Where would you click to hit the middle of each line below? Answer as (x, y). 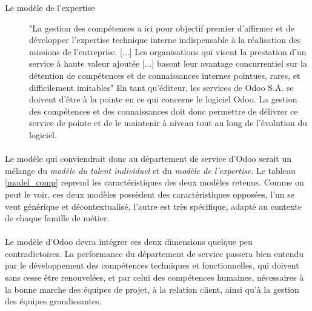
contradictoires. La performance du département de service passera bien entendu (154, 253)
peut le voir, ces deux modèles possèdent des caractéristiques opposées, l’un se (150, 194)
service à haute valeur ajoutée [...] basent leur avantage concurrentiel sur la (168, 63)
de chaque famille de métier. (57, 218)
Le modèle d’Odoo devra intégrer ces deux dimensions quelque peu (129, 242)
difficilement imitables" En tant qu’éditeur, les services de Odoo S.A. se (161, 87)
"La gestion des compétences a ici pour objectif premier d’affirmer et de (162, 28)
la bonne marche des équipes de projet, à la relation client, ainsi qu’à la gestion (152, 289)
